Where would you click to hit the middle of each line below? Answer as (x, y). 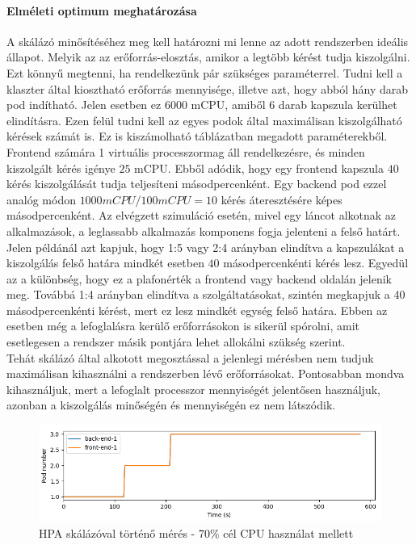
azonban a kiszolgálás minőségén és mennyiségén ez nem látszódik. (171, 405)
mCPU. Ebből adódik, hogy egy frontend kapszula (259, 168)
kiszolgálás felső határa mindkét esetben (105, 263)
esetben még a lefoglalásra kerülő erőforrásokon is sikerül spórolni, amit (183, 326)
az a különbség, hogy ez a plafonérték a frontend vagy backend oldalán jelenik (199, 278)
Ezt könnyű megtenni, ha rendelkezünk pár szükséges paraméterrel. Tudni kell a (205, 72)
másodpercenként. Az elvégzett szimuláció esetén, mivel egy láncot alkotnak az (202, 215)
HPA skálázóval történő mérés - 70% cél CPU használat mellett (196, 532)
